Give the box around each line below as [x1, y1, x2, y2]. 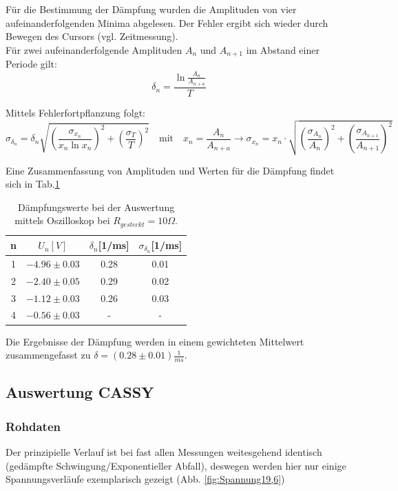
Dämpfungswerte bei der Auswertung [18, 199, 175, 214]
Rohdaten [6, 417, 61, 434]
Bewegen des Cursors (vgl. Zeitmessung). [6, 29, 178, 43]
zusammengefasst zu [6, 348, 91, 362]
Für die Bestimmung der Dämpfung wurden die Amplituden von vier [6, 2, 297, 16]
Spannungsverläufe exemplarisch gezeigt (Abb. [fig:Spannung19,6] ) [6, 472, 285, 486]
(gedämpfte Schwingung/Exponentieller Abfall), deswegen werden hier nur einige [6, 458, 346, 472]
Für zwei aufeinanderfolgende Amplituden [6, 42, 182, 57]
